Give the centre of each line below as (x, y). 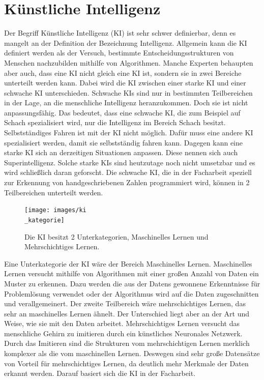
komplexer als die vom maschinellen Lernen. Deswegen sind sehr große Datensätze (132, 353)
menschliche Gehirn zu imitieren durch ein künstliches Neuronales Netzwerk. (123, 333)
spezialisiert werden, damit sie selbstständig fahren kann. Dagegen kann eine (123, 142)
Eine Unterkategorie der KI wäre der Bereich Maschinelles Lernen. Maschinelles (128, 263)
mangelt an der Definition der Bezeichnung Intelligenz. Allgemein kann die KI (126, 42)
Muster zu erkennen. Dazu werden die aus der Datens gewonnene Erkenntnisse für (132, 283)
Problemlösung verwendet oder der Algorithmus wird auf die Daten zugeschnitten (131, 293)
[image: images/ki (55, 210)
